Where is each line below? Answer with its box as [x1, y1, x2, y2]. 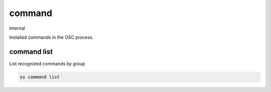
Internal [9, 25, 25, 31]
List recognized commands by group [9, 60, 85, 66]
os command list [20, 74, 60, 80]
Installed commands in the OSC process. [9, 34, 94, 40]
